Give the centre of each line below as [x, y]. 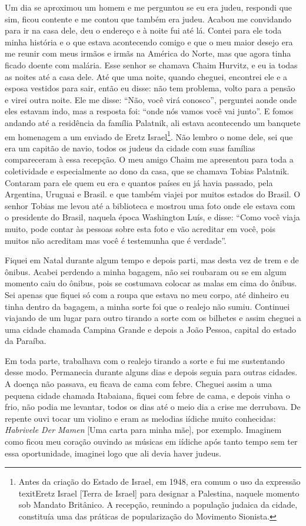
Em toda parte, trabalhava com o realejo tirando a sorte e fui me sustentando [145, 360]
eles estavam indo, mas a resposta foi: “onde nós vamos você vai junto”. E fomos [149, 111]
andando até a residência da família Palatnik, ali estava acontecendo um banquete [153, 122]
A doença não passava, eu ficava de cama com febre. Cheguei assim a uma [139, 384]
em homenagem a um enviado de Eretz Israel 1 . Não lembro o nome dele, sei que [149, 135]
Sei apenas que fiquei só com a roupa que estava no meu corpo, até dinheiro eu [147, 294]
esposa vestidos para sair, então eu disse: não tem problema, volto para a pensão [150, 88]
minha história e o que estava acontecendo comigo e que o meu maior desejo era [149, 42]
